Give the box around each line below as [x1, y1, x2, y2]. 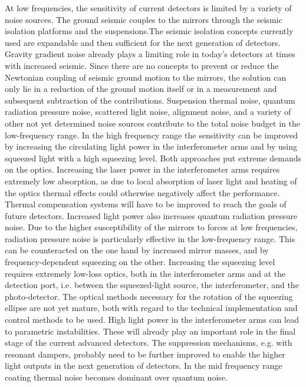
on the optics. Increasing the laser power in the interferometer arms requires [5, 163, 280, 176]
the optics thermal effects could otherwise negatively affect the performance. [5, 186, 280, 199]
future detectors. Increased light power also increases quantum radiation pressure [5, 209, 298, 221]
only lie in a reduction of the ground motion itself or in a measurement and [5, 82, 277, 95]
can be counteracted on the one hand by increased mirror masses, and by [5, 244, 269, 256]
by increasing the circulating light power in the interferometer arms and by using [5, 140, 297, 153]
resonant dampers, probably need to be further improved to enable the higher [5, 348, 285, 360]
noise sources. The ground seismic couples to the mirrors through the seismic [5, 13, 282, 25]
